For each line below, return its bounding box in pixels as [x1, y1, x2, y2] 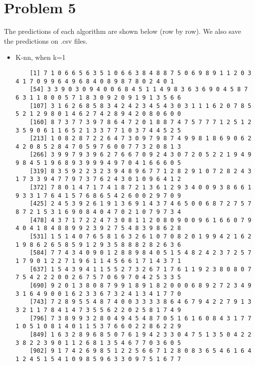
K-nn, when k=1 [15, 52, 66, 62]
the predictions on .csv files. [4, 35, 88, 46]
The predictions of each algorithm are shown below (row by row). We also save [4, 26, 241, 36]
